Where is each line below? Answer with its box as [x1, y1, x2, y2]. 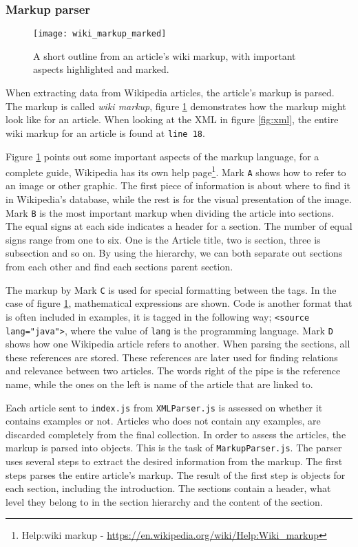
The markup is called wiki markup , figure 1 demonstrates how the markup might [6, 98, 346, 113]
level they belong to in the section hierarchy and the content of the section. [6, 494, 323, 508]
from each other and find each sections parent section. [6, 259, 233, 274]
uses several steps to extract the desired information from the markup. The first [6, 454, 343, 469]
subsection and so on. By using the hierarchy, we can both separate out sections [6, 246, 343, 260]
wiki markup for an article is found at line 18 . [6, 125, 205, 140]
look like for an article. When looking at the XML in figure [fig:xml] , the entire [6, 112, 339, 127]
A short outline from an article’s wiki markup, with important [33, 48, 296, 63]
